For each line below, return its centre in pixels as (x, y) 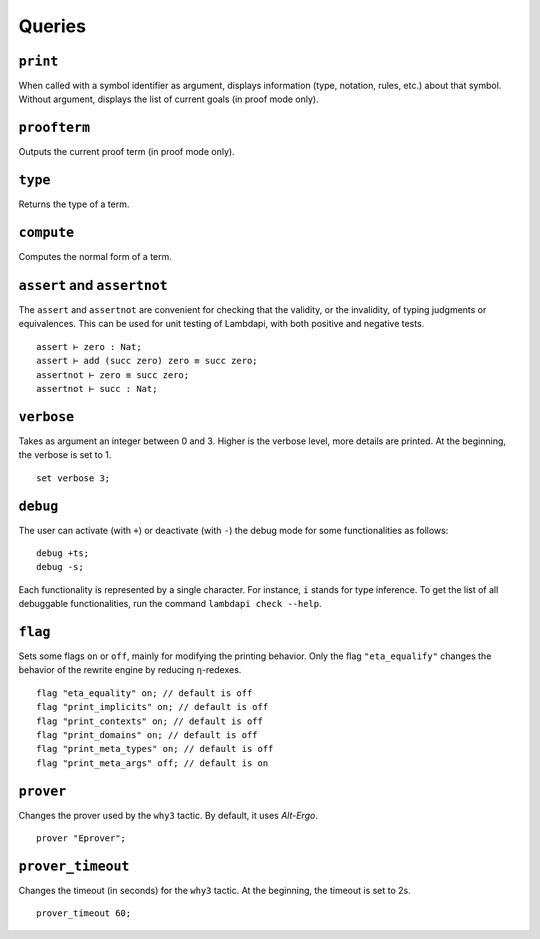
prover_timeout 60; (84, 913)
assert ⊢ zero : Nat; (89, 346)
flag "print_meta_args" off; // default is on (152, 763)
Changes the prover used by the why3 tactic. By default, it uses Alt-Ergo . (168, 815)
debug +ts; (63, 553)
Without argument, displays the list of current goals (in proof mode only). (168, 99)
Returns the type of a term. (74, 204)
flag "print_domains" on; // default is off (147, 735)
